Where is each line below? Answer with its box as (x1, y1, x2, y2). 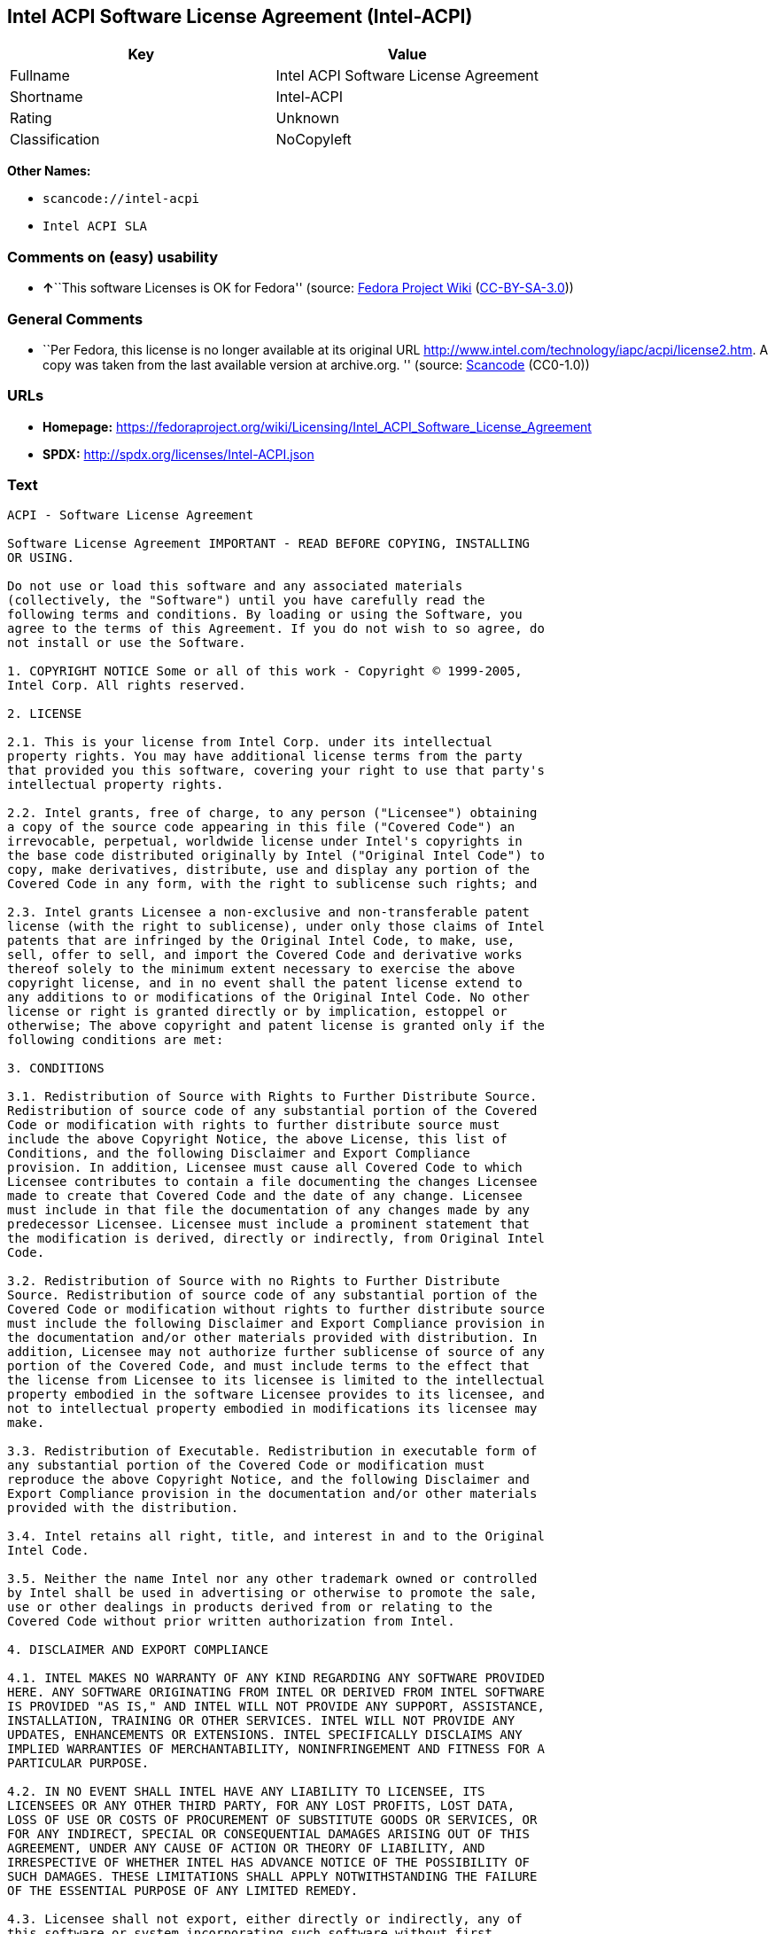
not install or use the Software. (7, 636, 246, 651)
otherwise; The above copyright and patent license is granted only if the (7, 1018, 545, 1033)
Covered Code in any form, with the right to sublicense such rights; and (7, 877, 538, 892)
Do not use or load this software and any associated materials (7, 579, 463, 594)
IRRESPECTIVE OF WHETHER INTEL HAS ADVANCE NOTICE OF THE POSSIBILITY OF (7, 1855, 531, 1870)
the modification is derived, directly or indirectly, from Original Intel (7, 1231, 545, 1246)
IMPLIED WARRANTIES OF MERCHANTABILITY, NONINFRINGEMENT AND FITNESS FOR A (7, 1742, 545, 1757)
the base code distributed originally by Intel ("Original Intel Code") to (7, 848, 545, 863)
